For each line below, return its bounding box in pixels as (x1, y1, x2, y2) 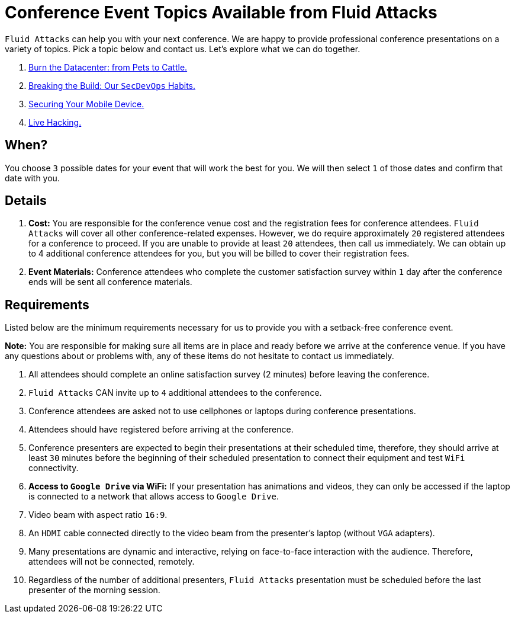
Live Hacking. (28, 117, 82, 127)
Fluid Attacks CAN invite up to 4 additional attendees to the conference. (28, 388, 322, 398)
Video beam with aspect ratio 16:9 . (28, 510, 168, 520)
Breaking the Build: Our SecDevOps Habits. (28, 80, 196, 91)
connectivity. (28, 463, 79, 473)
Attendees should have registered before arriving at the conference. (28, 424, 294, 435)
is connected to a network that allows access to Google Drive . (28, 491, 279, 502)
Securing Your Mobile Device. (28, 98, 144, 109)
